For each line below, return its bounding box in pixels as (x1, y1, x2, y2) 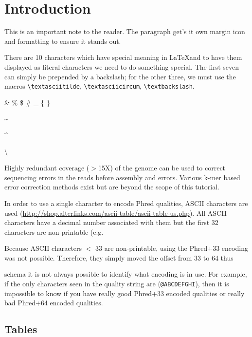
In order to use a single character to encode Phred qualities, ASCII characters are (4, 198, 248, 208)
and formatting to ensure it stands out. (4, 36, 121, 46)
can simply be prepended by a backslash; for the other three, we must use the (4, 71, 236, 81)
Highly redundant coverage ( (4, 163, 90, 173)
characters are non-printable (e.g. (4, 226, 104, 237)
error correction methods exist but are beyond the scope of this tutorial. (4, 182, 219, 192)
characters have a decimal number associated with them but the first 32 (4, 217, 218, 227)
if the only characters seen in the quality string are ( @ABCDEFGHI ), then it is (4, 279, 229, 289)
